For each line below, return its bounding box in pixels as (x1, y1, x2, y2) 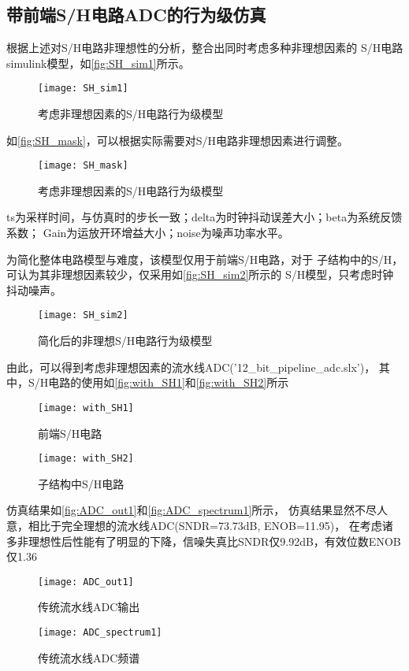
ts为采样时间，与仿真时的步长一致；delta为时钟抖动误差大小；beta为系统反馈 (6, 209, 403, 225)
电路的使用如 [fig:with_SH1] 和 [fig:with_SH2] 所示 (48, 374, 289, 391)
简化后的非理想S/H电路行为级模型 (38, 332, 213, 349)
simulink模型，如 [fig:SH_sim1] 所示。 (6, 54, 190, 71)
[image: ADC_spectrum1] (38, 627, 162, 639)
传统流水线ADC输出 (38, 599, 140, 615)
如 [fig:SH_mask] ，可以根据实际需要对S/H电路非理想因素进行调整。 (6, 132, 349, 148)
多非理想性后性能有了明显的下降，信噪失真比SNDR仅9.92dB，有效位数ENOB (6, 532, 401, 549)
